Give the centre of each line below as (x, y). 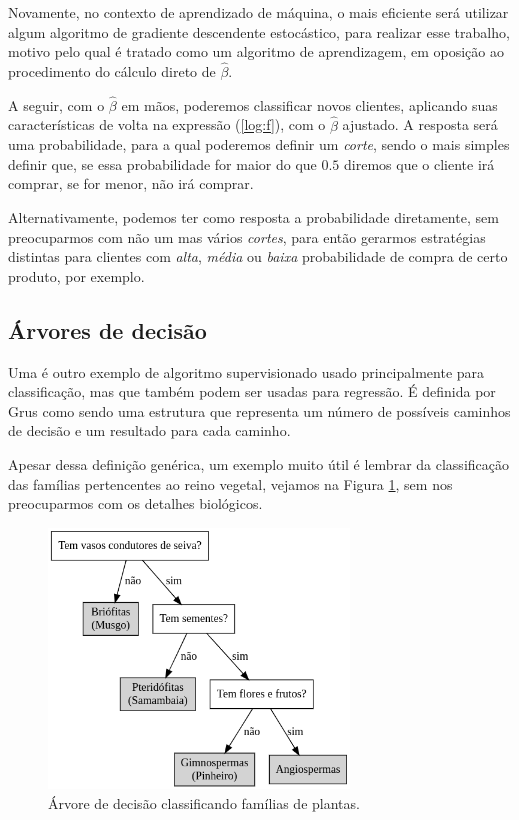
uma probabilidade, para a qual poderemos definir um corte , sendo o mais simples (259, 144)
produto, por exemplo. (76, 275)
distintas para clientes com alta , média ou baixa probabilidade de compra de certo (258, 256)
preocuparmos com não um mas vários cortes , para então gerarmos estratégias (247, 236)
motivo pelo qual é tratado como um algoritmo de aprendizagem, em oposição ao (256, 51)
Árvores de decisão (107, 329)
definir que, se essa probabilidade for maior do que (162, 163)
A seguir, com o (56, 104)
